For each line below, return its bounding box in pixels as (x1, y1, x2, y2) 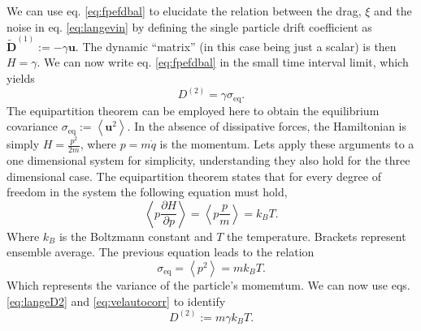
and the (373, 2, 412, 19)
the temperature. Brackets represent (227, 227, 406, 244)
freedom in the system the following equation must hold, (7, 183, 288, 200)
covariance (7, 118, 59, 135)
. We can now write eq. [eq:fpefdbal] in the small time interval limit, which (37, 54, 409, 71)
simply (7, 135, 40, 153)
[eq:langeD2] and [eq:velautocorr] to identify (7, 292, 226, 309)
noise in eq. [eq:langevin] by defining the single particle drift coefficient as (7, 18, 372, 35)
